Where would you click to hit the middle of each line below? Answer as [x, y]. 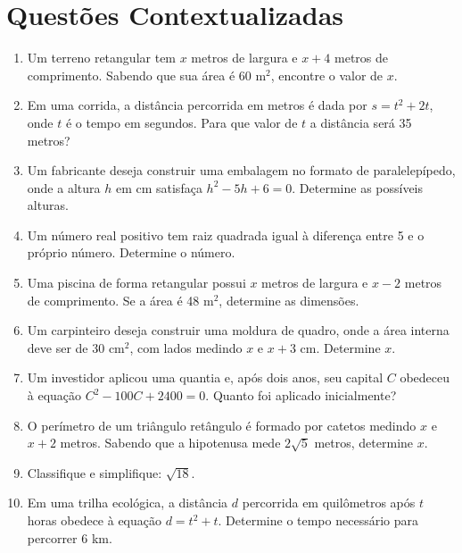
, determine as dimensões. [289, 300]
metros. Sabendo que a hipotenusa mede [170, 443]
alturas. [48, 205]
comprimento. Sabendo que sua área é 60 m [147, 75]
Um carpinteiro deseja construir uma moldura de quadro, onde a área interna [238, 330]
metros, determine [364, 443]
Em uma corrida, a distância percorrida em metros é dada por [197, 105]
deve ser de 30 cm [76, 347]
